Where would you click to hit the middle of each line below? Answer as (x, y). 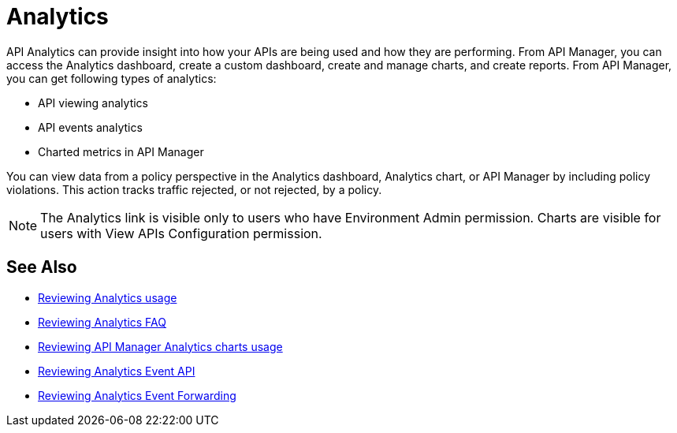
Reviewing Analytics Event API (117, 371)
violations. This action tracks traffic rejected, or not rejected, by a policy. (194, 189)
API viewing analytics (93, 103)
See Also (42, 267)
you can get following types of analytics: (112, 78)
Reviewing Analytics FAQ (102, 322)
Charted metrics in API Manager (121, 151)
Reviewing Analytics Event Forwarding (137, 395)
